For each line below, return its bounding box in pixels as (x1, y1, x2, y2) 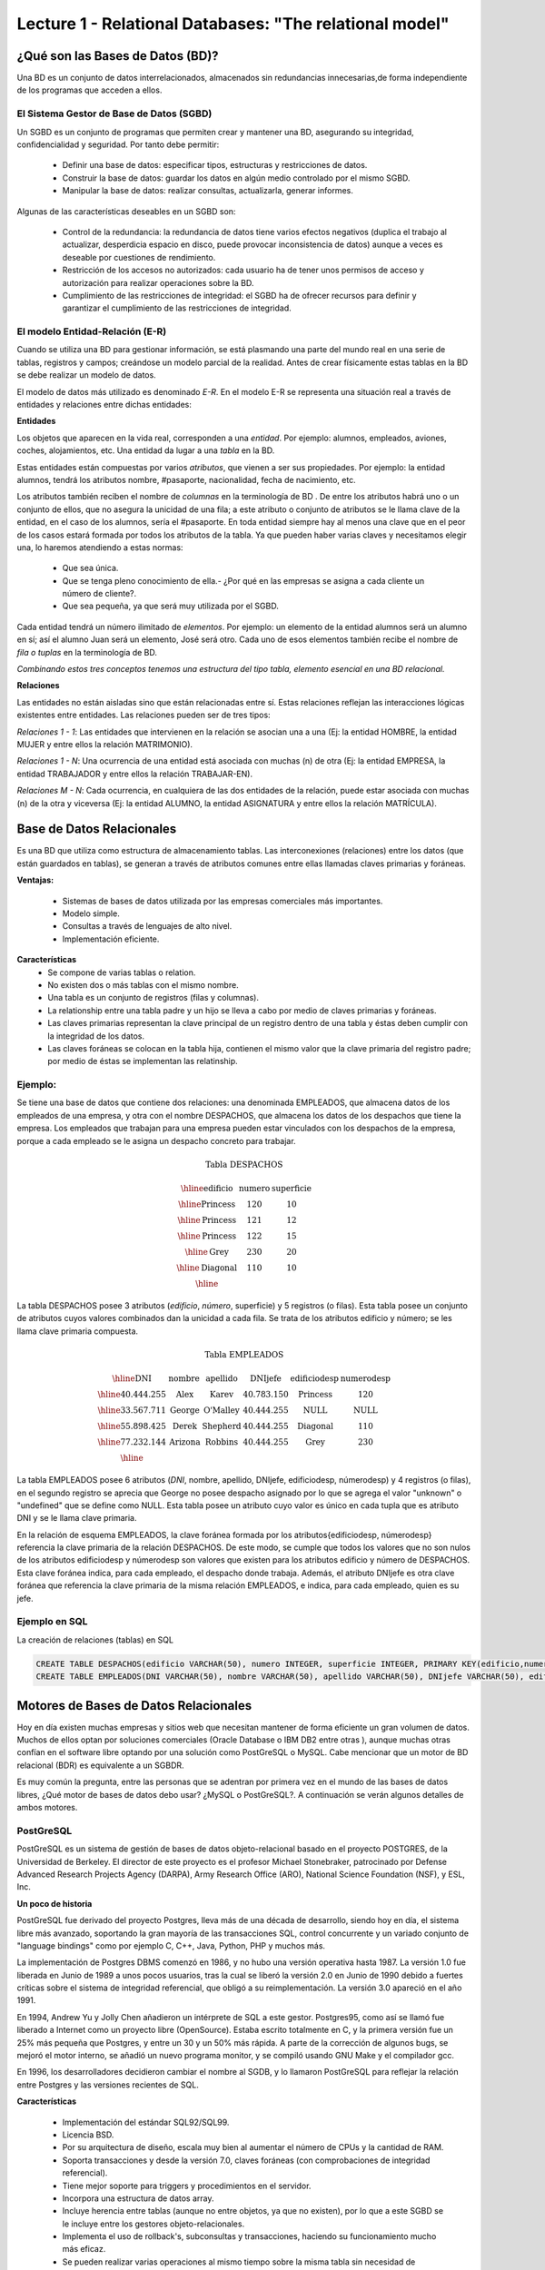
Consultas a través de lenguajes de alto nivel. (62, 921, 233, 932)
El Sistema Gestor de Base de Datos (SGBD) (16, 107, 213, 120)
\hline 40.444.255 (97, 1389, 167, 1400)
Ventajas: (16, 874, 54, 885)
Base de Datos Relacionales (16, 822, 177, 837)
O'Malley (203, 1406, 240, 1416)
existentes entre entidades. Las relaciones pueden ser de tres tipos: (16, 709, 272, 721)
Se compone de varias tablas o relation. (47, 967, 196, 978)
